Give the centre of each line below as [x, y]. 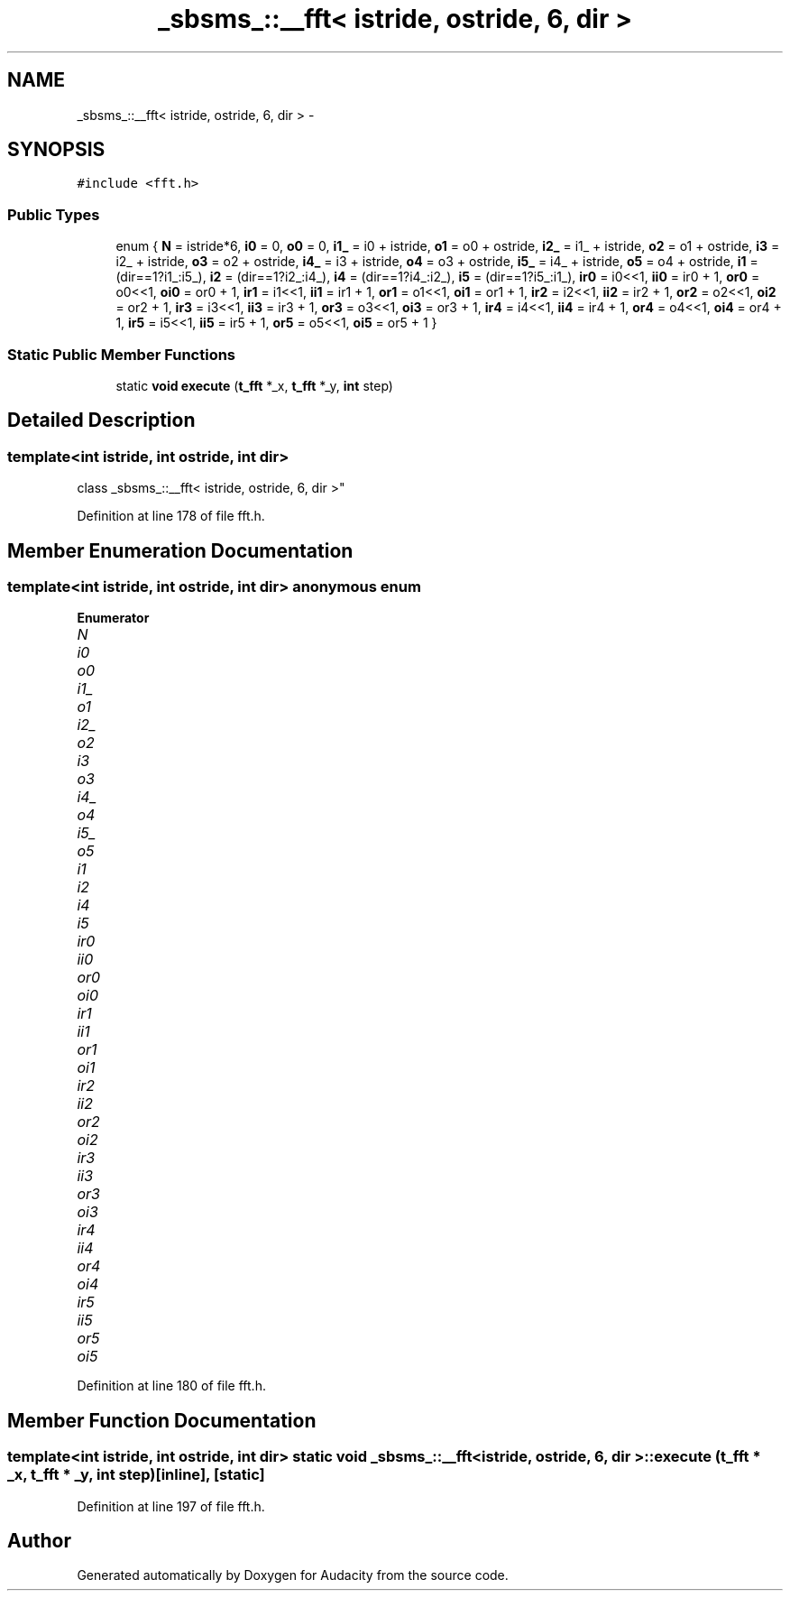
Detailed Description [101, 420]
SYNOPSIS [56, 150]
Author [39, 1541]
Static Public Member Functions [122, 354]
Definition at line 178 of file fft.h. [171, 516]
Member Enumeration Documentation [180, 550]
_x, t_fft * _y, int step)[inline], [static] [136, 1475]
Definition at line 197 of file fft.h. [171, 1506]
